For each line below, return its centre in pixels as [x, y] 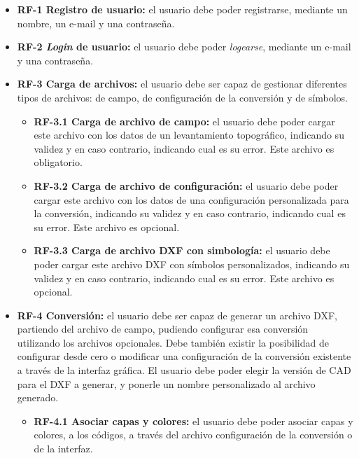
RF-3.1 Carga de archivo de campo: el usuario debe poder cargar [184, 121]
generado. [38, 397]
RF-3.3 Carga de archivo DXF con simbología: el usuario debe [182, 250]
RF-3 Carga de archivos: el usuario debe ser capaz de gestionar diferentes [182, 84]
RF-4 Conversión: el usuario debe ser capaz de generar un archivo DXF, [177, 315]
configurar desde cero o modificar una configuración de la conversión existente [184, 356]
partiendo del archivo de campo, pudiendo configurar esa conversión [163, 329]
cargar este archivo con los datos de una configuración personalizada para [191, 199]
